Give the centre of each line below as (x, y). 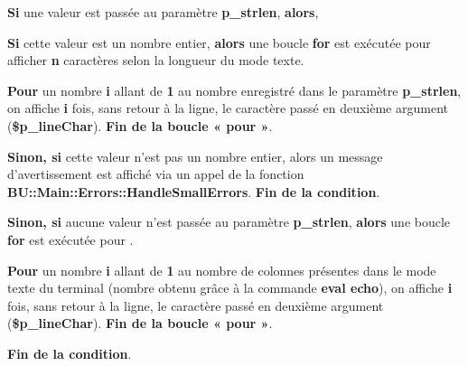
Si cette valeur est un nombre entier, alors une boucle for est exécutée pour (219, 42)
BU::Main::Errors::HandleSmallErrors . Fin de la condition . (194, 191)
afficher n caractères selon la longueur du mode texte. (156, 60)
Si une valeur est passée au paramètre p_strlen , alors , (163, 12)
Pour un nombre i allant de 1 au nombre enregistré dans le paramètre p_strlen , (234, 90)
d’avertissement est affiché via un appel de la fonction (156, 174)
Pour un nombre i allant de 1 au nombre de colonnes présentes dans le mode (222, 270)
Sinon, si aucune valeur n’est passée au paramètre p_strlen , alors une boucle (229, 222)
